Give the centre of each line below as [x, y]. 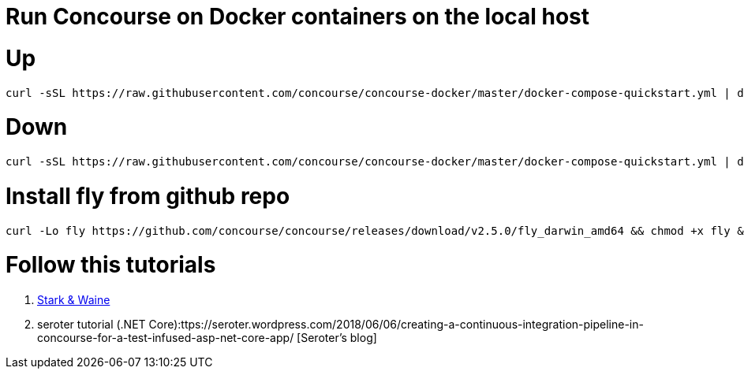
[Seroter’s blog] [337, 338]
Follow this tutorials [111, 265]
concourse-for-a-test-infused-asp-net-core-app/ [166, 338]
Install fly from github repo [148, 196]
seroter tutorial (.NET [92, 324]
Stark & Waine [74, 300]
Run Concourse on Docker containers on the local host [298, 17]
